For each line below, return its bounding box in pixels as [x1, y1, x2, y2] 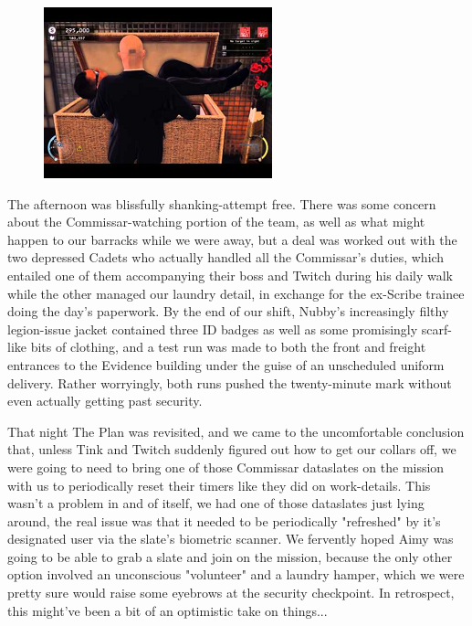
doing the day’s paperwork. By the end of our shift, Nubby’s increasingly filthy [7, 302, 449, 321]
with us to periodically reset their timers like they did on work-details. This [7, 475, 431, 494]
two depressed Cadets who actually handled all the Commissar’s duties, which [7, 248, 445, 267]
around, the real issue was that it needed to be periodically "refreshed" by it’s [7, 511, 441, 530]
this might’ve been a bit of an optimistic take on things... [7, 600, 328, 620]
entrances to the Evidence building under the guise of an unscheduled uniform [7, 355, 445, 374]
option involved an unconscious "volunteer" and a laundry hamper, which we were [7, 565, 465, 584]
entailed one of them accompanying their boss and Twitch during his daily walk [7, 265, 453, 284]
